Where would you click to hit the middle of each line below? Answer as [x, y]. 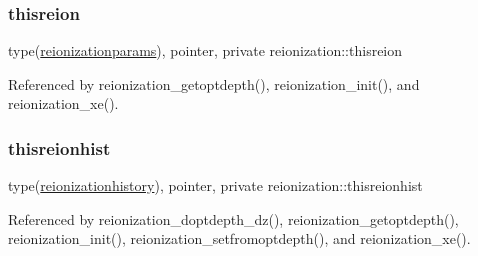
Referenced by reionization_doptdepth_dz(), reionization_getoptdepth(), [233, 218]
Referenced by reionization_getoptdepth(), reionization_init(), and [214, 83]
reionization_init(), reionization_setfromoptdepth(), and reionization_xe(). [239, 238]
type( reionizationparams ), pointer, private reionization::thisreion [205, 50]
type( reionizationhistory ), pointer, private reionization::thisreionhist [215, 185]
